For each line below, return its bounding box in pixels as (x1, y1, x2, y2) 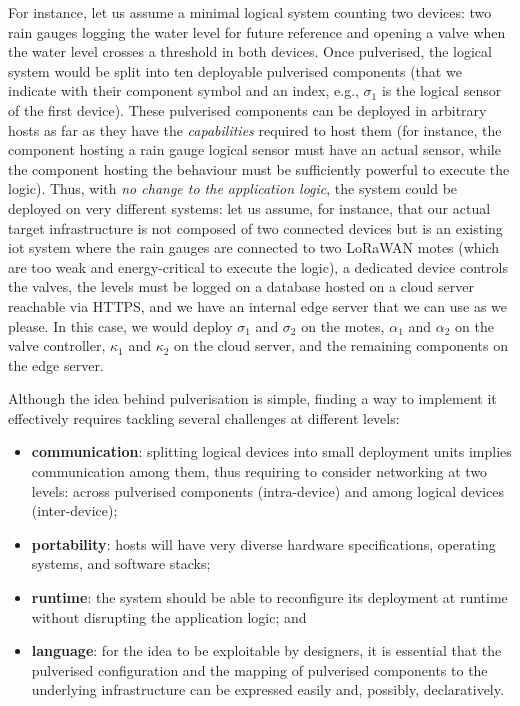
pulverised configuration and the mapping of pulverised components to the (31, 659, 488, 680)
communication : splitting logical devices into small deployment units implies (31, 441, 512, 462)
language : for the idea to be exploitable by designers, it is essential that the (31, 640, 502, 661)
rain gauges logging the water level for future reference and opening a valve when (8, 21, 506, 42)
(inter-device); (31, 500, 118, 521)
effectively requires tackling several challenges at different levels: (8, 407, 400, 428)
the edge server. (8, 354, 104, 375)
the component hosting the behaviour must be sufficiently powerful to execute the (8, 158, 510, 179)
